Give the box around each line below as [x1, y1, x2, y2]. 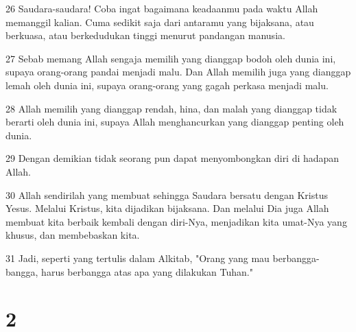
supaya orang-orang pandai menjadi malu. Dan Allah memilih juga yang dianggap [5, 64, 351, 79]
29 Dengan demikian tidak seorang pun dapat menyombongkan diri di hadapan [5, 151, 340, 165]
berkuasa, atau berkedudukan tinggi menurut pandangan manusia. [5, 28, 285, 43]
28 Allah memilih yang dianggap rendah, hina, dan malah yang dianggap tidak [5, 101, 337, 115]
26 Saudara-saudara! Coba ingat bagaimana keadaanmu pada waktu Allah [5, 1, 318, 15]
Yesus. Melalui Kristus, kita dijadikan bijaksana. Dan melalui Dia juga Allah [5, 201, 329, 215]
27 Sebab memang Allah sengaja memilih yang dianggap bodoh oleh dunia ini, [5, 51, 336, 65]
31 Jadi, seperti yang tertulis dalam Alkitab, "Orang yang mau [5, 250, 270, 265]
